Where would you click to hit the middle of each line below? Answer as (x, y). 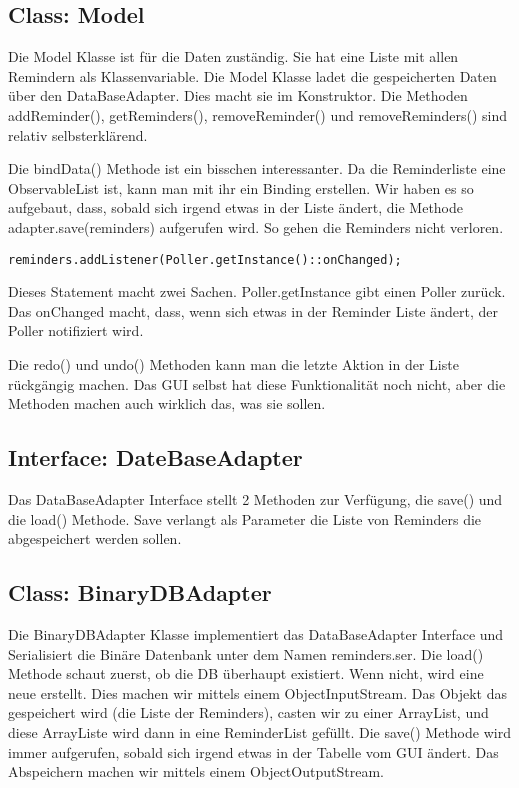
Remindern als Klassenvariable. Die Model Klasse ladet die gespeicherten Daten (252, 75)
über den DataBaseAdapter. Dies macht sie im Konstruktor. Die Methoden (238, 95)
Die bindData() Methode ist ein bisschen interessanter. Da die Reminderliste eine (257, 168)
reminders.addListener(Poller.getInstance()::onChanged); (205, 259)
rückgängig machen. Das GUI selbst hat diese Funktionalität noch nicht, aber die (257, 383)
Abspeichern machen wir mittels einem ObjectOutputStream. (196, 771)
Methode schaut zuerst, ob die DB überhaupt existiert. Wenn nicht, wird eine (246, 673)
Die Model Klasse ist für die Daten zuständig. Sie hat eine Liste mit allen (233, 56)
